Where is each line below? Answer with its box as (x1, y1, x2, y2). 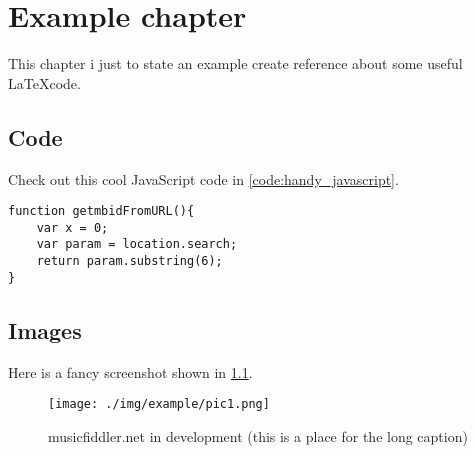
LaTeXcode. (8, 72, 81, 93)
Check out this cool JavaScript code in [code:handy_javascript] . (8, 168, 399, 189)
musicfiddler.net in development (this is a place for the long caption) (48, 425, 468, 446)
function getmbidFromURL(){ (8, 204, 195, 219)
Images (8, 314, 82, 345)
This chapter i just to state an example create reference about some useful (8, 53, 463, 74)
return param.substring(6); (36, 254, 223, 269)
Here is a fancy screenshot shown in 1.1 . (8, 361, 253, 382)
